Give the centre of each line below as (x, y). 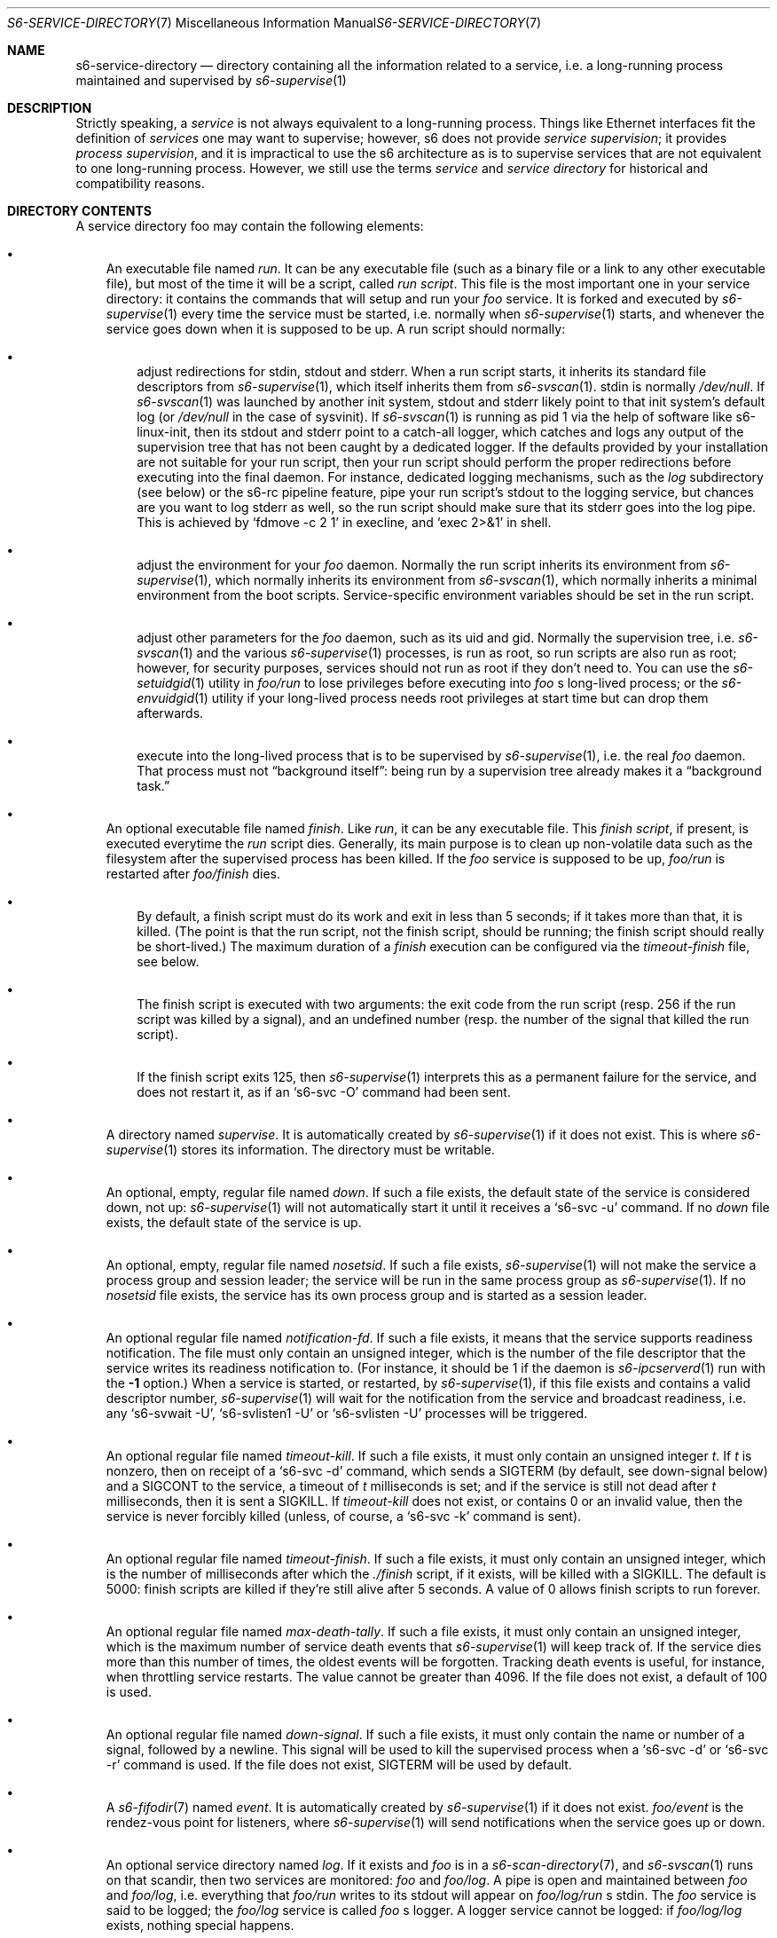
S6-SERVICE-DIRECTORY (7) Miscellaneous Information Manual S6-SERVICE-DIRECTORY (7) (275, 23)
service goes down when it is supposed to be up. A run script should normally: (336, 329)
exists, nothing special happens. (200, 1925)
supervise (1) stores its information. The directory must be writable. (300, 1150)
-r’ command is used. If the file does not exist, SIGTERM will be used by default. (339, 1765)
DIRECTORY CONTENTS (79, 211)
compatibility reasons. (140, 183)
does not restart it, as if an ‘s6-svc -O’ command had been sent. (324, 1092)
